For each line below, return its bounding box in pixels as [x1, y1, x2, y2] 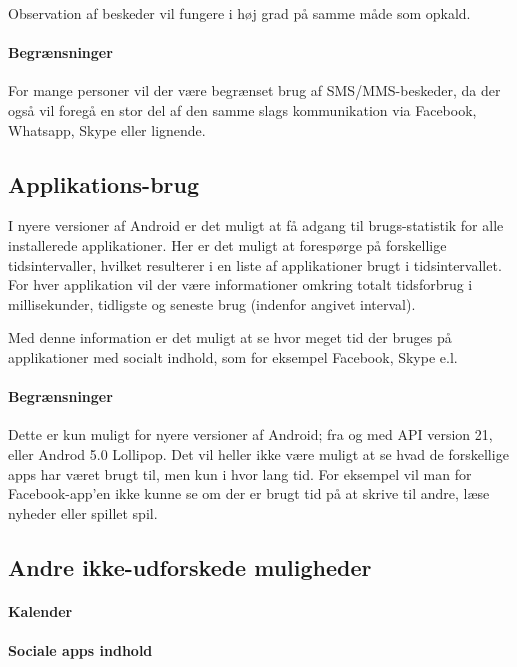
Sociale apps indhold [8, 639, 153, 660]
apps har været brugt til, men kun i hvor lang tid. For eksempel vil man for [8, 463, 472, 484]
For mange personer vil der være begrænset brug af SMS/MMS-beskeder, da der [8, 80, 501, 101]
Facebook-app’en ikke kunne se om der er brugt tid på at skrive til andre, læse [8, 483, 490, 504]
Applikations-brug [8, 168, 199, 199]
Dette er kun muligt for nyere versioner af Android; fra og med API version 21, [8, 424, 493, 445]
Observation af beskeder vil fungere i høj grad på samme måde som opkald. [8, 3, 471, 23]
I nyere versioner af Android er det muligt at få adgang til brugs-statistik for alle [8, 215, 504, 236]
